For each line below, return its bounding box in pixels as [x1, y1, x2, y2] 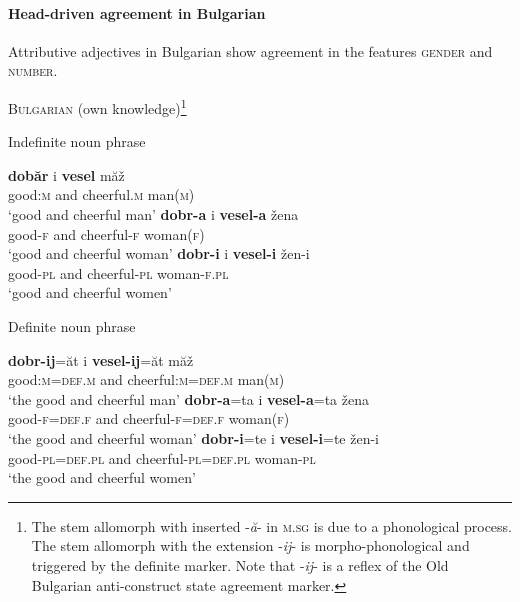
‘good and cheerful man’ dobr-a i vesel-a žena [8, 204, 299, 225]
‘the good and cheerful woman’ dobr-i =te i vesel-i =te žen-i [8, 427, 379, 448]
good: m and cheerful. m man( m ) [8, 184, 195, 205]
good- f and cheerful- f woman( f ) [8, 223, 205, 244]
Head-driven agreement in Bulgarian [8, 2, 266, 23]
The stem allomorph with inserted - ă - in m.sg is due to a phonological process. [31, 515, 512, 536]
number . [8, 60, 58, 81]
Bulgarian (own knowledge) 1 [8, 94, 187, 118]
